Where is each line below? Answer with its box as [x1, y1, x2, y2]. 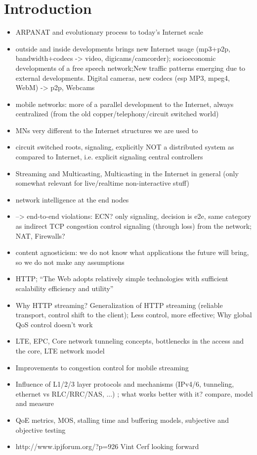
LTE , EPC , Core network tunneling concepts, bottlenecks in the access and [15, 336, 244, 346]
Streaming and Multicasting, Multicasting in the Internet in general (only [15, 168, 239, 178]
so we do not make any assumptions [15, 256, 125, 267]
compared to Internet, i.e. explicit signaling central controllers [15, 152, 203, 162]
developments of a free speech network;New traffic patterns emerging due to [15, 62, 246, 73]
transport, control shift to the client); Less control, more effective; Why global [15, 309, 252, 320]
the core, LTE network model [15, 345, 105, 355]
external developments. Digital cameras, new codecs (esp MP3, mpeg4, [15, 72, 230, 83]
